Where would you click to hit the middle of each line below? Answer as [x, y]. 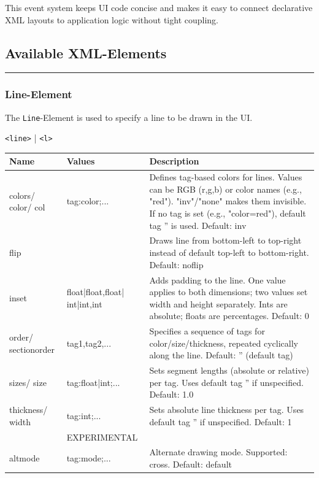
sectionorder [32, 349]
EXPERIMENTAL [102, 437]
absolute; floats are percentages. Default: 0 [229, 316]
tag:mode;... [89, 458]
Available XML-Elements [86, 52]
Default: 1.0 [171, 394]
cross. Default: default [190, 464]
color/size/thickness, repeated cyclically [224, 343]
